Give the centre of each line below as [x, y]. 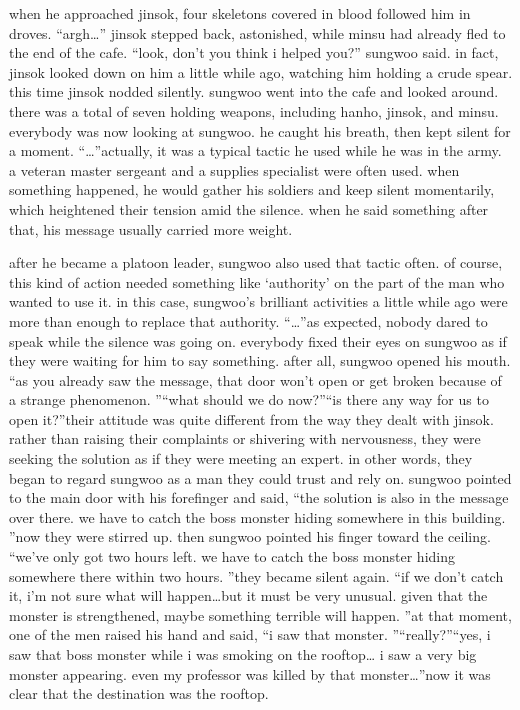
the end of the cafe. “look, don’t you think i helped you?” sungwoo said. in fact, [254, 52]
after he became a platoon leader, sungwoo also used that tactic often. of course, [256, 262]
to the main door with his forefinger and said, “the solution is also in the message [259, 497]
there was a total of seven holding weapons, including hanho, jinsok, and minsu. [254, 110]
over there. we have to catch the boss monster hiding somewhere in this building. [257, 516]
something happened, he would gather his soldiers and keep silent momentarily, [252, 189]
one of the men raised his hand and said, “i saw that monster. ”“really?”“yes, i [250, 634]
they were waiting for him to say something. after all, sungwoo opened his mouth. [260, 360]
